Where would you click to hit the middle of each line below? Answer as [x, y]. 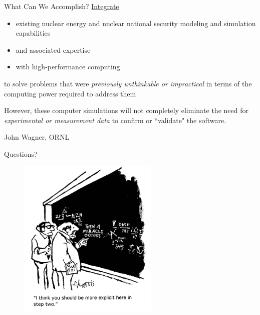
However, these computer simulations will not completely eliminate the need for [126, 110]
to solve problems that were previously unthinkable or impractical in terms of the [128, 83]
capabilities [33, 33]
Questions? [21, 153]
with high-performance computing [68, 67]
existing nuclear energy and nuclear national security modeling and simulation [136, 23]
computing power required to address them [70, 93]
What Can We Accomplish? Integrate [62, 6]
